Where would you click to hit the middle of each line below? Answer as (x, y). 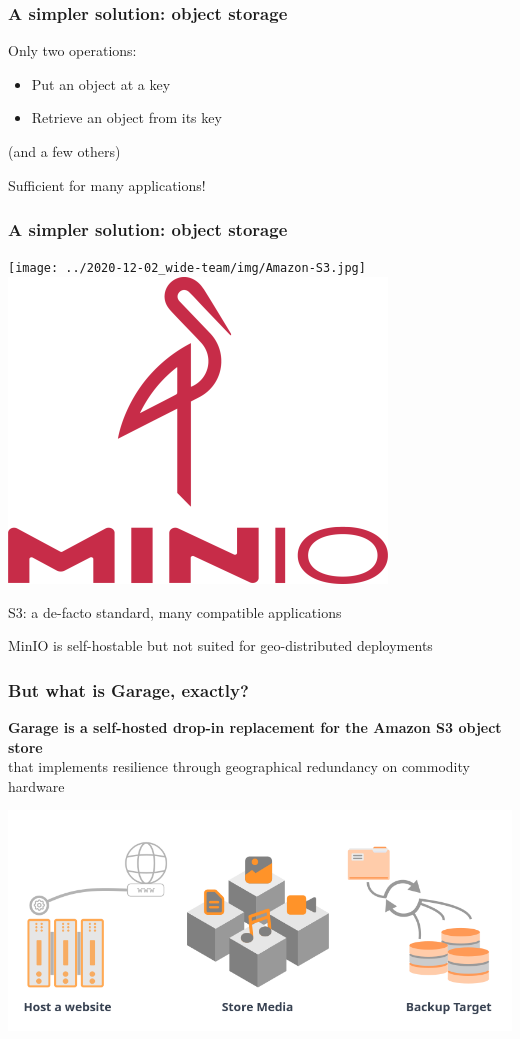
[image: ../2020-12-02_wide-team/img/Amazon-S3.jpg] (187, 268)
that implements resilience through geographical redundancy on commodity (239, 766)
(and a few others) (64, 151)
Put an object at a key (101, 83)
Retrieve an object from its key (126, 117)
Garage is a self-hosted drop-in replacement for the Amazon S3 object (255, 727)
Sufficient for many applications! (107, 184)
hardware (36, 785)
